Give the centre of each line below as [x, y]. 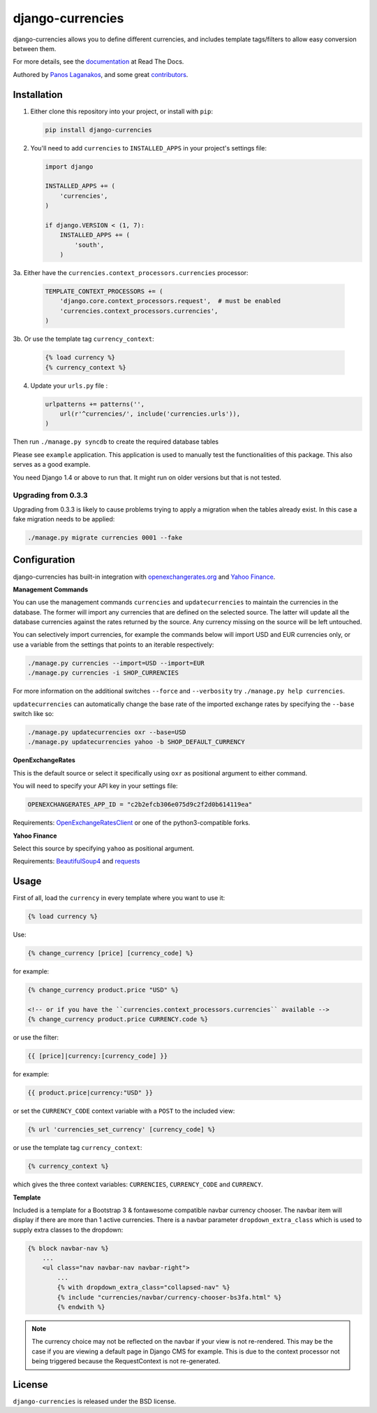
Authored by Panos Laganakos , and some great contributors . [101, 74]
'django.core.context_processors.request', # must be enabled [170, 301]
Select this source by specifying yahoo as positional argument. [104, 848]
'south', [89, 245]
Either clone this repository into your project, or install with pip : [121, 111]
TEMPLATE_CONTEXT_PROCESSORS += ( [104, 291]
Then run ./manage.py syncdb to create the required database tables [116, 442]
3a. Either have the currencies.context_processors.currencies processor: [131, 273]
